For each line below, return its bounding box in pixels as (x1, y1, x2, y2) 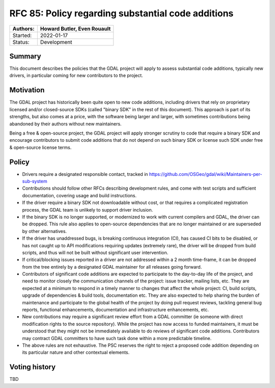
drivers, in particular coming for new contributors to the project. (9, 72, 144, 79)
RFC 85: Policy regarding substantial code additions (9, 8, 234, 19)
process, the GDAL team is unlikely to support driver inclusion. (22, 206, 153, 213)
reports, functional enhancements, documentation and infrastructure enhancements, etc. (22, 306, 209, 313)
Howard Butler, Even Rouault (40, 25, 111, 32)
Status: (12, 38, 30, 45)
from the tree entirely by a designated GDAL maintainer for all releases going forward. (22, 264, 202, 270)
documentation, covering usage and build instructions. (22, 192, 137, 198)
